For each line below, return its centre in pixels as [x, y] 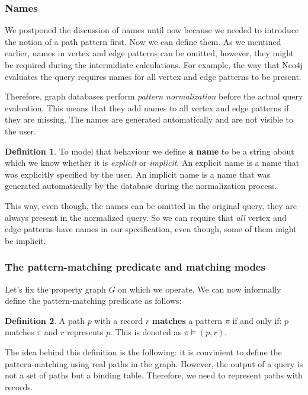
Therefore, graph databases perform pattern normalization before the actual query [154, 96]
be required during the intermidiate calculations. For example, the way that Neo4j [154, 65]
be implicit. [25, 240]
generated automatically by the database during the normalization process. [141, 186]
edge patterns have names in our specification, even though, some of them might [151, 229]
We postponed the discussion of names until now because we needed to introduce [152, 30]
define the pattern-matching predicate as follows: [93, 301]
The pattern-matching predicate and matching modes [135, 267]
